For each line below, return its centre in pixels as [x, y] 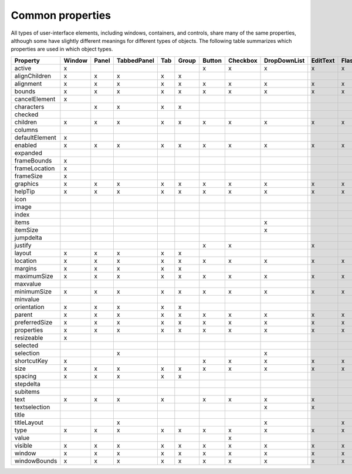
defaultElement [35, 137]
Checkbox [243, 60]
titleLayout [29, 422]
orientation [29, 307]
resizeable [29, 337]
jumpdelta [28, 238]
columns [26, 130]
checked [26, 114]
